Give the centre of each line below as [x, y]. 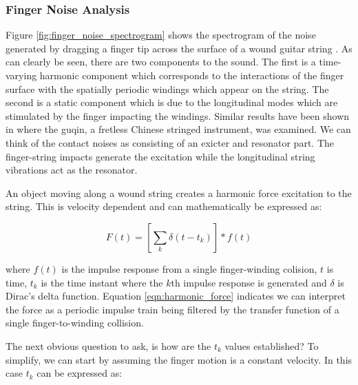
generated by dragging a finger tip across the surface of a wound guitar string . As [179, 48]
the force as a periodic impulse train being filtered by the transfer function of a [172, 309]
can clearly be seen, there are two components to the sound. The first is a [161, 62]
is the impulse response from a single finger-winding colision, [189, 268]
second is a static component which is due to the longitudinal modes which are [172, 102]
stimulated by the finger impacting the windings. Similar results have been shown [178, 115]
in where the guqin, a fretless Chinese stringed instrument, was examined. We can [178, 129]
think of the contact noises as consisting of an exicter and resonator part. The [170, 142]
